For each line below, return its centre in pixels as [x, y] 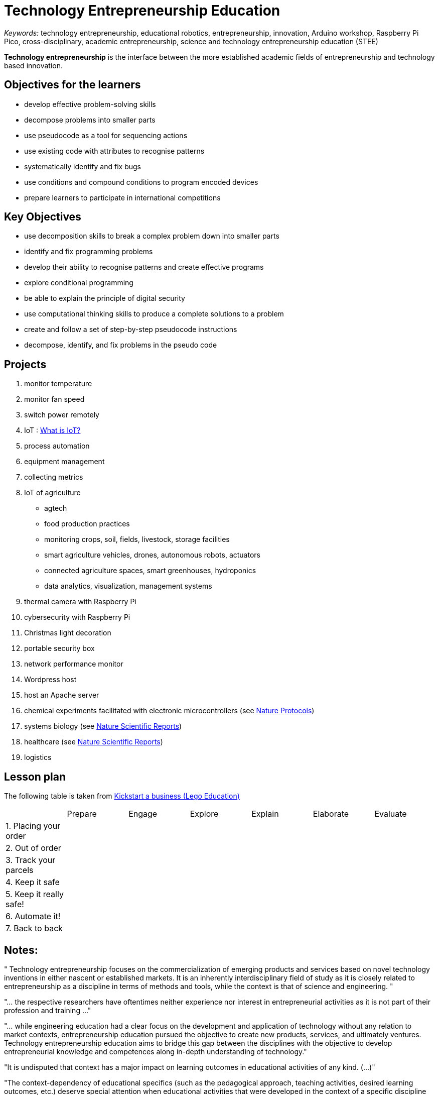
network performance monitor [74, 664]
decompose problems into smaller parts [90, 120]
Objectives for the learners [72, 85]
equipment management [64, 462]
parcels [20, 870]
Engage [143, 814]
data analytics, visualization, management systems [128, 586]
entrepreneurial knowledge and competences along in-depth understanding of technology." [156, 1051]
